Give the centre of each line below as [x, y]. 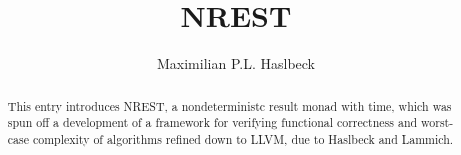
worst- [437, 122]
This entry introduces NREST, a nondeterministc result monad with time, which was [229, 105]
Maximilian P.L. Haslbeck [236, 63]
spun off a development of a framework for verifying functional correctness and [212, 122]
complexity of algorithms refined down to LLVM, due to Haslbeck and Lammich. [243, 138]
